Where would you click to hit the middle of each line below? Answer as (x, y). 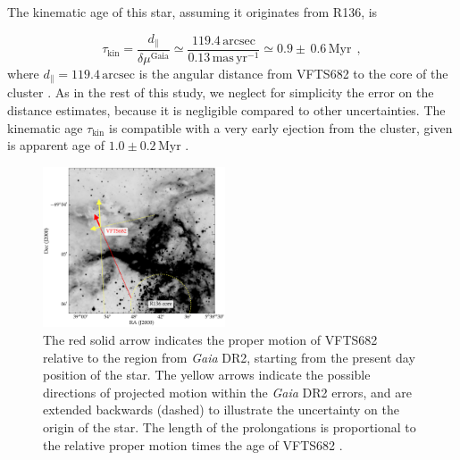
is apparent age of (56, 145)
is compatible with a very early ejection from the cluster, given (280, 127)
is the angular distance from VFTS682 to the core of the (293, 73)
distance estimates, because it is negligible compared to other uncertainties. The (226, 110)
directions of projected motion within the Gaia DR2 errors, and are (227, 392)
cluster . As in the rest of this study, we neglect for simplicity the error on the (221, 92)
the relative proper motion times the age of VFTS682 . (193, 444)
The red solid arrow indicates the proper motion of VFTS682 (210, 340)
